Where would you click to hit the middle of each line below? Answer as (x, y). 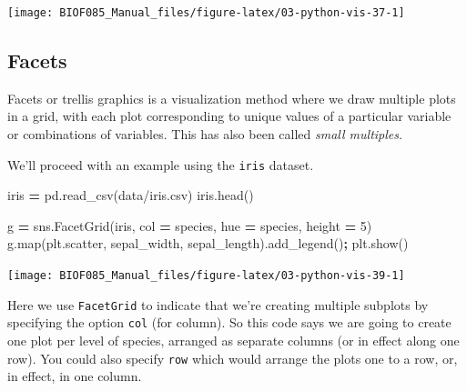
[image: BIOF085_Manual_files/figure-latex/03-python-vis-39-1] (206, 276)
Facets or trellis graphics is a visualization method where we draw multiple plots (232, 98)
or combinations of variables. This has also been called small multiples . (205, 134)
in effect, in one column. (75, 376)
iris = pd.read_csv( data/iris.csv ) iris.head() (131, 195)
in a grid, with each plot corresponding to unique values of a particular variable (229, 116)
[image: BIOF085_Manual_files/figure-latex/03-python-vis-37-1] (206, 13)
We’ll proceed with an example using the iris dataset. (161, 164)
